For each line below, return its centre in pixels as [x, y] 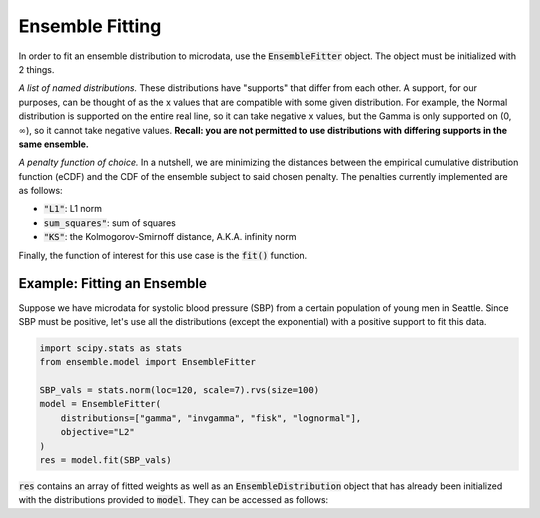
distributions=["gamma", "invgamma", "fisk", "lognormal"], [211, 418]
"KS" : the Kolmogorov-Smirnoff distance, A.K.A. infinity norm [170, 237]
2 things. [36, 69]
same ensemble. [54, 144]
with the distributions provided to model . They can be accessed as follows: [173, 500]
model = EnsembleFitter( [100, 404]
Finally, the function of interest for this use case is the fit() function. [163, 255]
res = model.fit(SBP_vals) [105, 460]
